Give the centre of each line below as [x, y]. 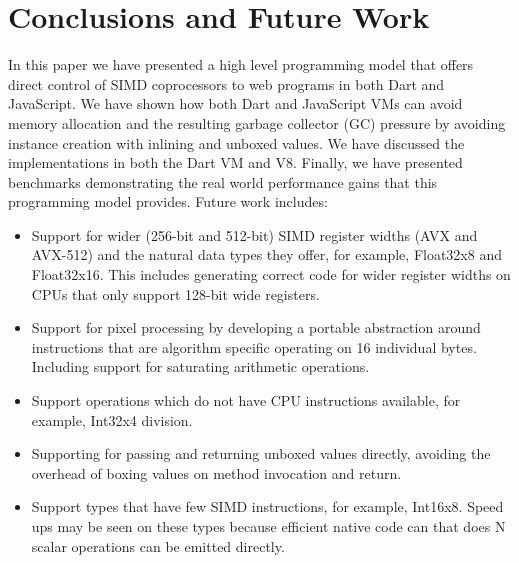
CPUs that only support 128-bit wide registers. [175, 293]
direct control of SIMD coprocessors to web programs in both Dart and [226, 83]
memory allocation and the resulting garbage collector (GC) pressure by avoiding [257, 122]
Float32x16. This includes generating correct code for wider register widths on [271, 274]
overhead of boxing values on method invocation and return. [216, 472]
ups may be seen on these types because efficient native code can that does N [268, 526]
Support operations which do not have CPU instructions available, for [246, 400]
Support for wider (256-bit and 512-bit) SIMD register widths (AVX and [254, 234]
